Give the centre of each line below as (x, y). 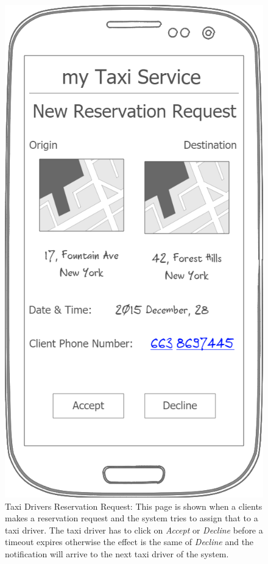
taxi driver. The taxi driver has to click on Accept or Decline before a (134, 530)
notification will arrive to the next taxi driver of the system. (117, 553)
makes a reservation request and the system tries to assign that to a (132, 518)
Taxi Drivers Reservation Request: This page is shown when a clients (134, 506)
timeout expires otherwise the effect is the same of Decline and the (129, 542)
